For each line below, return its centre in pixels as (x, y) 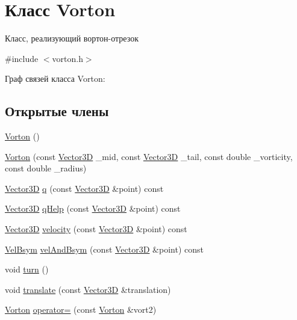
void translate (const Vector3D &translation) (88, 289)
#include (22, 58)
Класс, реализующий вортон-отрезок (72, 38)
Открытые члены (57, 111)
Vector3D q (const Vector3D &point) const (84, 188)
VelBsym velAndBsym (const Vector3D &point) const (104, 249)
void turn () (27, 269)
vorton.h (67, 58)
